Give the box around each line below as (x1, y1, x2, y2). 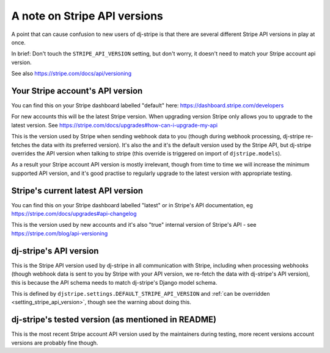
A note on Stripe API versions (11, 9, 163, 23)
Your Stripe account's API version (11, 85, 143, 96)
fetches (11, 141, 31, 149)
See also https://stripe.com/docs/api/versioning (11, 70, 131, 77)
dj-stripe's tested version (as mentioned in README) (11, 315, 217, 325)
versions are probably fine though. (11, 339, 98, 346)
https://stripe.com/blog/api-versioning (11, 229, 108, 237)
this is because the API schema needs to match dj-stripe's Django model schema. (11, 279, 218, 286)
